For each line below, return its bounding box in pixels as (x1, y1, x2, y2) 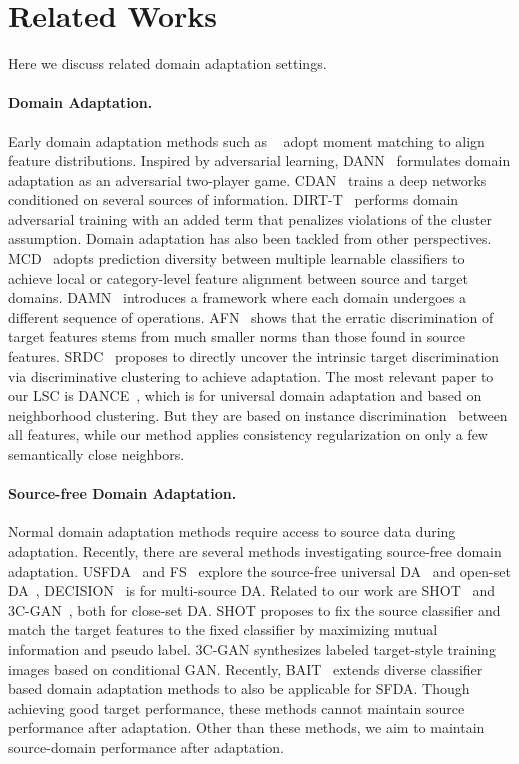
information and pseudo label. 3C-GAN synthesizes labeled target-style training (8, 638, 496, 659)
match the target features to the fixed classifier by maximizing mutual (8, 619, 438, 640)
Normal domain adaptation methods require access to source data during (8, 521, 456, 542)
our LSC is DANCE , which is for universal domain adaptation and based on (8, 385, 482, 406)
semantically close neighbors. (8, 444, 185, 465)
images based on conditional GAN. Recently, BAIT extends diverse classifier (8, 658, 483, 679)
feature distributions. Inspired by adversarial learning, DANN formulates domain (8, 150, 511, 171)
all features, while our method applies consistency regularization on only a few (8, 424, 488, 445)
